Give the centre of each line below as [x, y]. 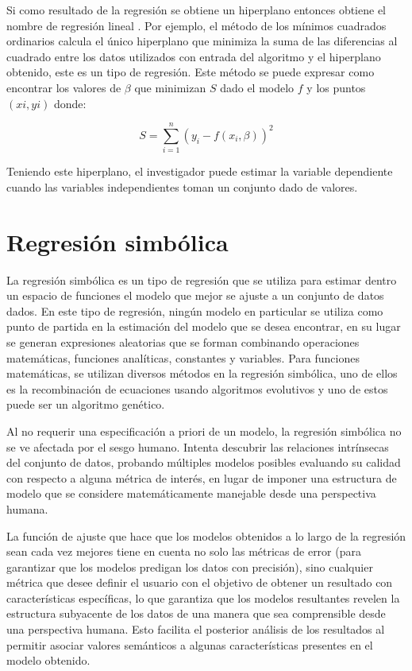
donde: [70, 103]
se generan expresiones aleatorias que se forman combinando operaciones [183, 341]
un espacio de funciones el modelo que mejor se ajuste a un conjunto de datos [195, 295]
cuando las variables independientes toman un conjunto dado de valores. [182, 186]
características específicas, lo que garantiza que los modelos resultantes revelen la [203, 597]
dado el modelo [257, 87]
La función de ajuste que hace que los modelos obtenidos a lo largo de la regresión [206, 535]
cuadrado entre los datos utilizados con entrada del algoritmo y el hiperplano [194, 56]
